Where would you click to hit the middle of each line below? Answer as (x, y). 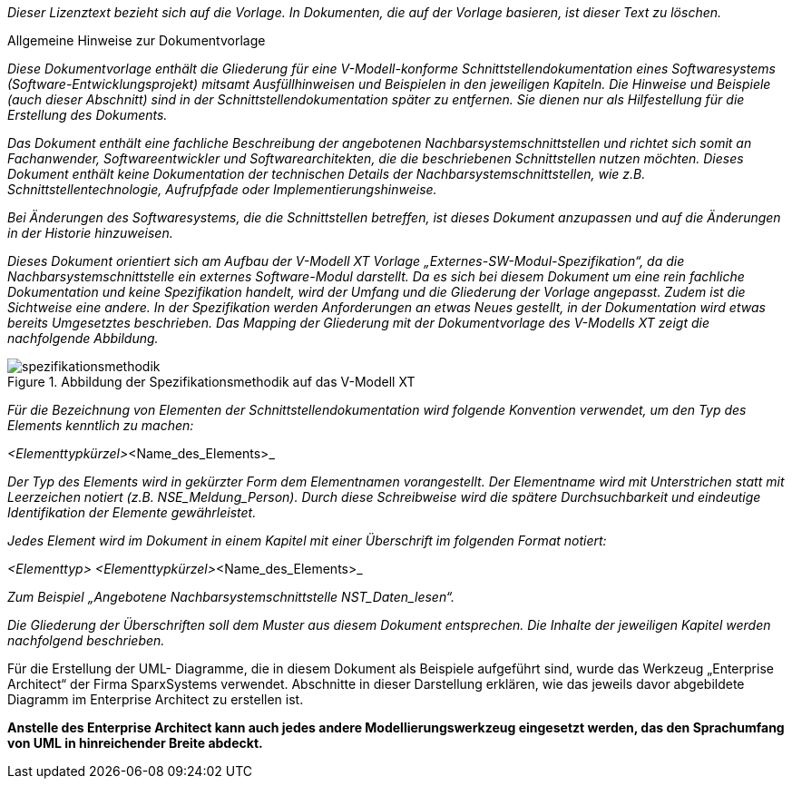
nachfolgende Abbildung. (83, 338)
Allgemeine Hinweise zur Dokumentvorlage (137, 40)
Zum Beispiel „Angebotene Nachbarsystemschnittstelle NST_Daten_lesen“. (231, 597)
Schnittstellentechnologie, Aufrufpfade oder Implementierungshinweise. (222, 189)
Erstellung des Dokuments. (88, 115)
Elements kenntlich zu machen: (101, 425)
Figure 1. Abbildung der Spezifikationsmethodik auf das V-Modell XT (211, 382)
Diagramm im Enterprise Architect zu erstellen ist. (156, 699)
